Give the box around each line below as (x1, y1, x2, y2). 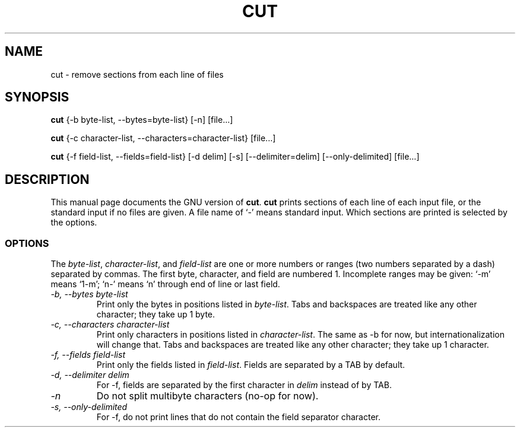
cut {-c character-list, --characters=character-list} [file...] (50, 133, 276, 144)
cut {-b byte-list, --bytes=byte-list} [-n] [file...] (50, 115, 233, 125)
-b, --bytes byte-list (50, 289, 128, 300)
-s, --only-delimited (50, 402, 128, 412)
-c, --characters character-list (50, 319, 170, 330)
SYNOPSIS (5, 90, 69, 105)
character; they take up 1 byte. (96, 309, 215, 320)
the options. (50, 217, 97, 228)
